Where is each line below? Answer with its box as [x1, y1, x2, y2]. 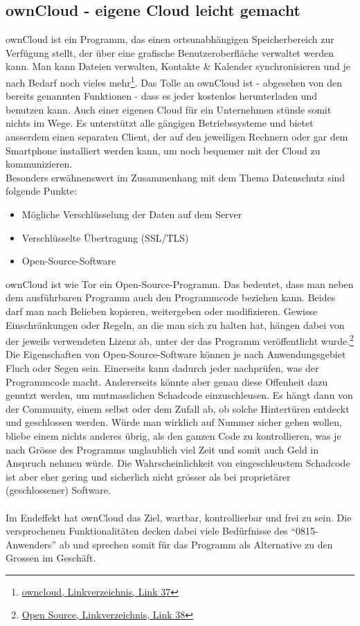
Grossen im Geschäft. [6, 551, 96, 565]
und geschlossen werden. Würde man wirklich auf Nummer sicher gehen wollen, [6, 415, 342, 429]
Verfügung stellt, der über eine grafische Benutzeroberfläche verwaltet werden [6, 45, 334, 60]
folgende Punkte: [6, 184, 77, 198]
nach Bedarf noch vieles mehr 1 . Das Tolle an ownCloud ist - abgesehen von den [6, 73, 343, 89]
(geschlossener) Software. [6, 483, 111, 497]
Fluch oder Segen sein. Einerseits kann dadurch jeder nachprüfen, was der [6, 360, 319, 375]
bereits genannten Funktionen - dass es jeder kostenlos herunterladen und [6, 89, 318, 103]
